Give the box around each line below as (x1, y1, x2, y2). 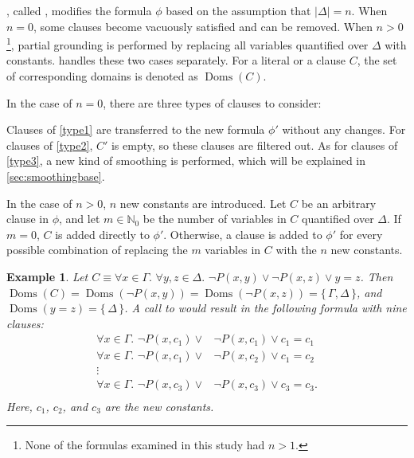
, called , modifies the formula (6, 2, 152, 18)
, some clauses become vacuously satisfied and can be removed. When (33, 18, 373, 34)
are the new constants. (104, 397, 214, 414)
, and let (58, 210, 100, 227)
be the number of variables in (143, 210, 287, 227)
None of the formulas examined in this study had (25, 436, 265, 453)
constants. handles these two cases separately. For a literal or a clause (6, 52, 346, 69)
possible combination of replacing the (6, 241, 188, 258)
